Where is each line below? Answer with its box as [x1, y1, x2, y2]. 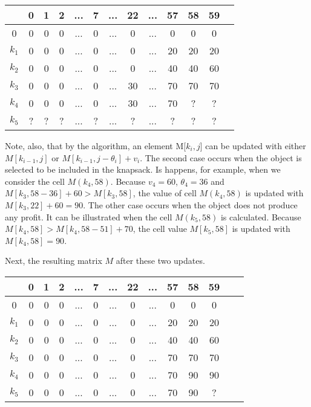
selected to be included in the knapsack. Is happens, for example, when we [5, 163, 281, 176]
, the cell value [133, 222, 187, 235]
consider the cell [5, 175, 65, 187]
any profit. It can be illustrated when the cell [5, 210, 172, 223]
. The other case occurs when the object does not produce [83, 198, 298, 211]
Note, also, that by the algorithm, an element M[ [5, 139, 186, 152]
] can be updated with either [200, 139, 306, 152]
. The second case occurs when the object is [140, 151, 302, 164]
